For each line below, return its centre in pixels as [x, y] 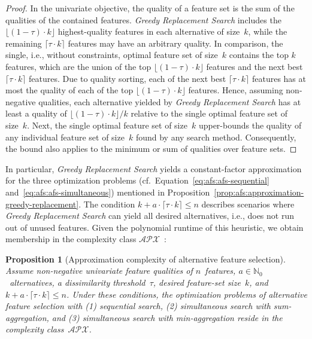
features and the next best [255, 66]
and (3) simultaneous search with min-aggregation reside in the [167, 317]
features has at [279, 78]
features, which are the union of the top [78, 66]
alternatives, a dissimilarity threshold [78, 282]
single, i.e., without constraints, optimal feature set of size [112, 55]
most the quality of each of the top [69, 90]
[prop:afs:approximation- [259, 192]
